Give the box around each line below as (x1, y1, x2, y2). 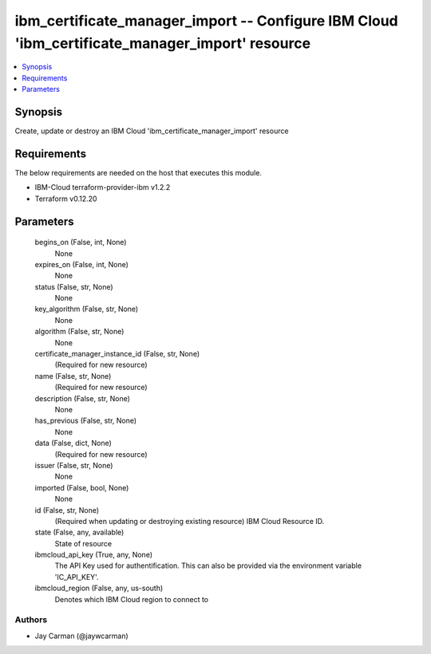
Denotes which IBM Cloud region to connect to (54, 594, 209, 604)
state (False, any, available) (34, 527, 125, 538)
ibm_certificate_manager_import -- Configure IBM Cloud (14, 12, 398, 30)
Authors (14, 614, 48, 625)
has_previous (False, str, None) (34, 416, 137, 426)
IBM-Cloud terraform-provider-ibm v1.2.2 (34, 183, 171, 192)
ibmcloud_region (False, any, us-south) (34, 583, 164, 593)
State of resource (54, 538, 113, 548)
